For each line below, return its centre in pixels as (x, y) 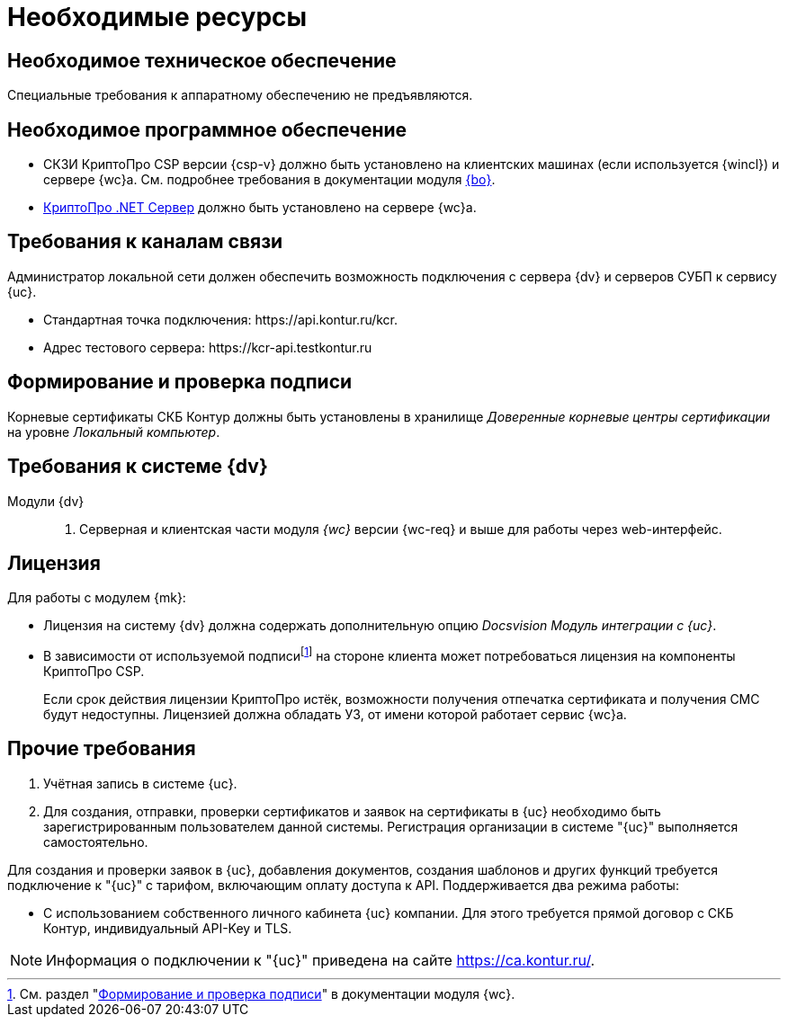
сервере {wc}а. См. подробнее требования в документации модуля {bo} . (269, 180)
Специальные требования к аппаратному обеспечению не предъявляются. (240, 95)
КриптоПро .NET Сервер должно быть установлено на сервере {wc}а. (260, 208)
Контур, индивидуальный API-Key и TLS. (168, 928)
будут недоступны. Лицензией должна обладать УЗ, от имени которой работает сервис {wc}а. (335, 715)
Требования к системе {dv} (138, 467)
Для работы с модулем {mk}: (97, 598)
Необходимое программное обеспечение (207, 129)
